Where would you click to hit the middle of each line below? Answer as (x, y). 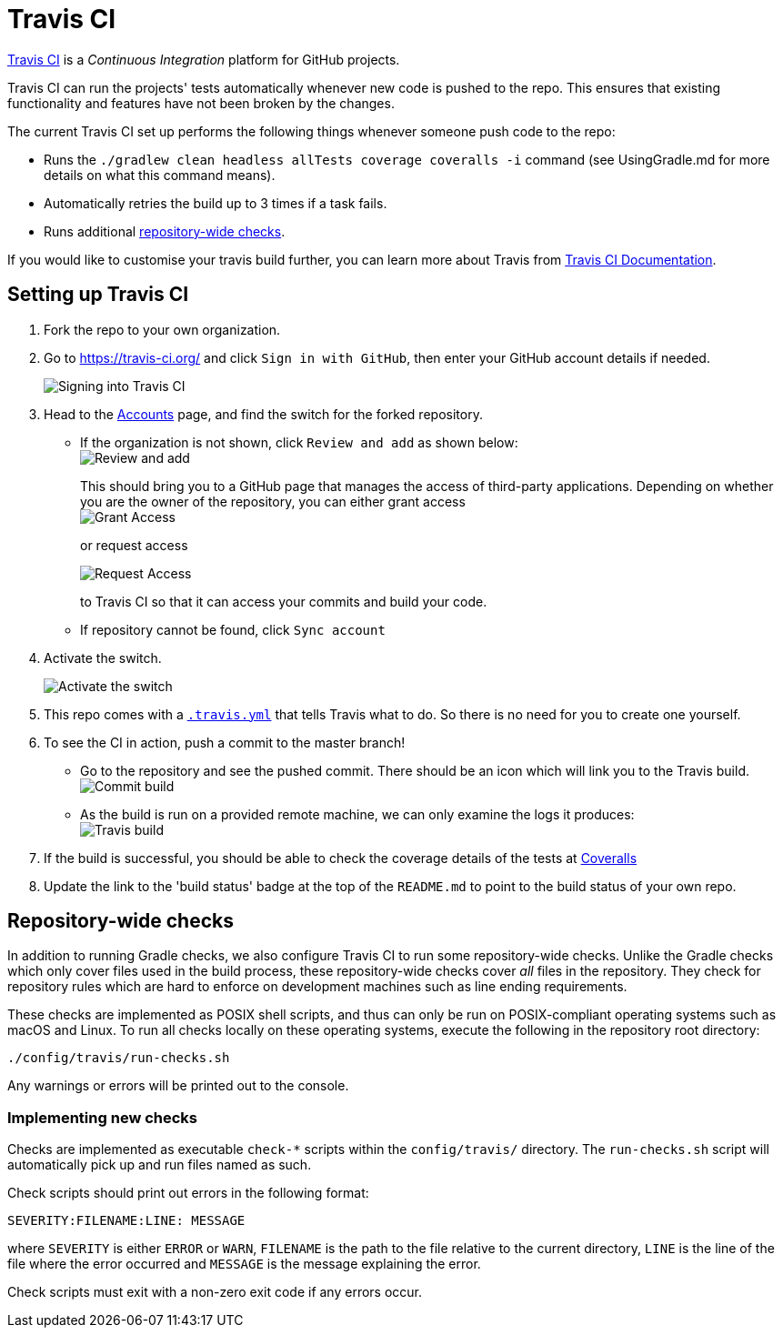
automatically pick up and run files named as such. (160, 1165)
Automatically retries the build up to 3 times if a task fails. (216, 203)
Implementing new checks (103, 1117)
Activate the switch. (103, 657)
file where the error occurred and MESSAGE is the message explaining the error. (244, 1264)
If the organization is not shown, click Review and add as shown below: (299, 442)
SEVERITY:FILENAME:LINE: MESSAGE (126, 1221)
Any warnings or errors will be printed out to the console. (178, 1086)
